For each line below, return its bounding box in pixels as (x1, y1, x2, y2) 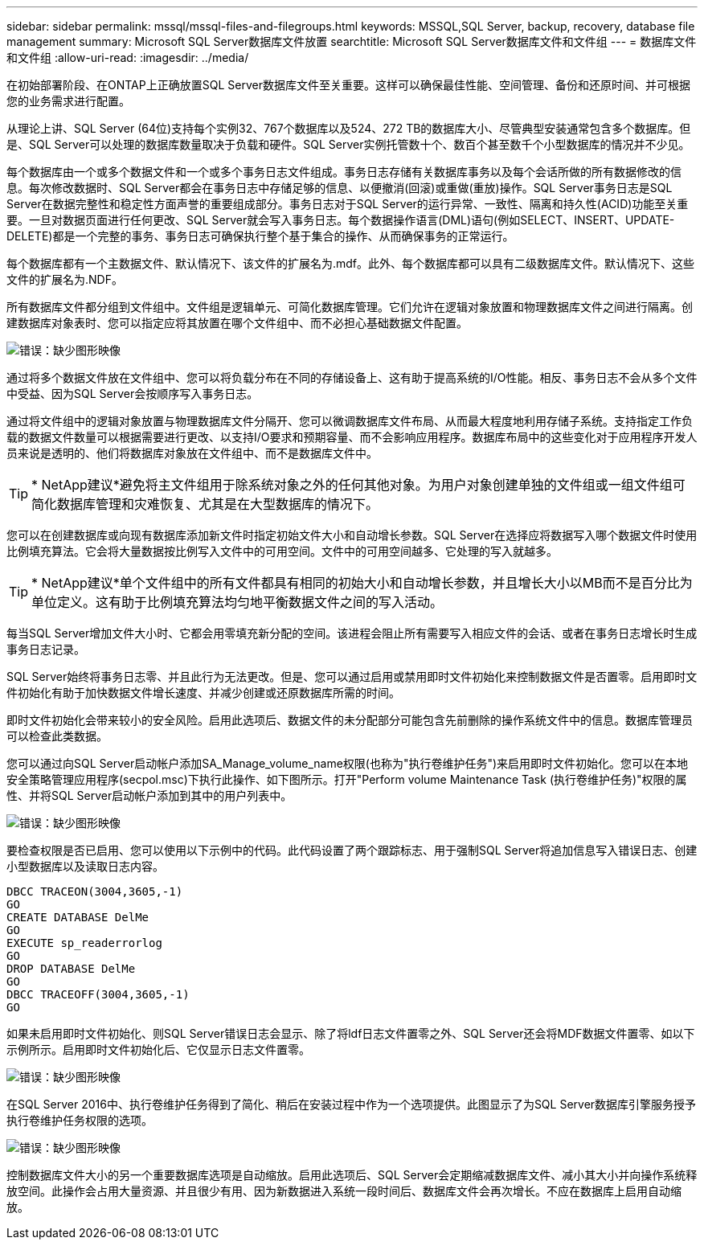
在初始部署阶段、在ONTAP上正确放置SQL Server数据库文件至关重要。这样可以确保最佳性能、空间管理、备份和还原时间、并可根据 (6, 78, 690, 92)
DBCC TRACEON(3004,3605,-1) (6, 885, 183, 898)
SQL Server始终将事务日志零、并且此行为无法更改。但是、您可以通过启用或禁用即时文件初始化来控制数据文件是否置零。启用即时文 (6, 670, 698, 683)
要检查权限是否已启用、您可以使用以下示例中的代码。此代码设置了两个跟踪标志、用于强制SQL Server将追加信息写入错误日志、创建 (6, 843, 698, 857)
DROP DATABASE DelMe (6, 962, 136, 975)
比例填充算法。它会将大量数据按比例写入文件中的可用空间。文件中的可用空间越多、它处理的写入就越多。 (6, 544, 558, 558)
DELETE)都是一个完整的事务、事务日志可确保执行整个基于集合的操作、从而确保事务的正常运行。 (6, 229, 514, 243)
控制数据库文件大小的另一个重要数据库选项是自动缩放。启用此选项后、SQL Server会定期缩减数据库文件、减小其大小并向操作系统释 (6, 1168, 698, 1182)
